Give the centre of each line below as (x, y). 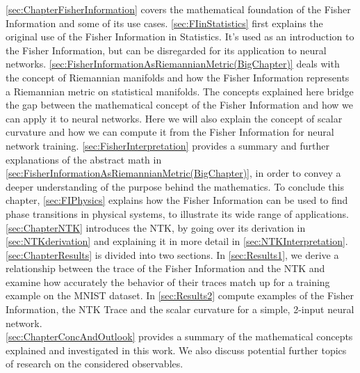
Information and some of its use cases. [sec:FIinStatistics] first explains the (164, 23)
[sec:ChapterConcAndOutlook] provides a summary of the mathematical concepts (179, 336)
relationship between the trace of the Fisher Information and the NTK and (165, 268)
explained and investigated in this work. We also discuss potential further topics (176, 350)
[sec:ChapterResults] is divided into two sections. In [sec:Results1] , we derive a (172, 254)
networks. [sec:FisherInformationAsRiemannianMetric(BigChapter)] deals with (173, 64)
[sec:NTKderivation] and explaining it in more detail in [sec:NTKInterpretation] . (177, 241)
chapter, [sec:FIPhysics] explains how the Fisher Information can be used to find (177, 200)
